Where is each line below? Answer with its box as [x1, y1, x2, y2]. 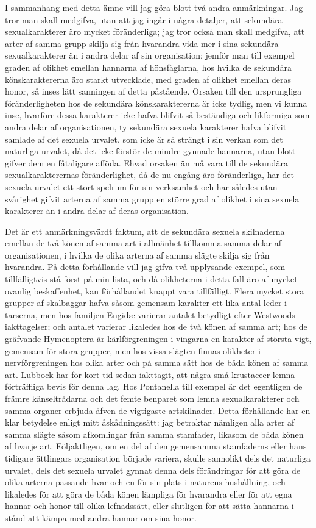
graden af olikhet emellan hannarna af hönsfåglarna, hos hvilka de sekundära [5, 60, 292, 73]
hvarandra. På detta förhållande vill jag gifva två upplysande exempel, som [5, 260, 286, 273]
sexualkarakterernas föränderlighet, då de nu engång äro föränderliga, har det [5, 168, 295, 181]
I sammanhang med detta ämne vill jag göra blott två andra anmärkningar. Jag [5, 1, 303, 13]
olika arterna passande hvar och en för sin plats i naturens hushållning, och [5, 476, 286, 488]
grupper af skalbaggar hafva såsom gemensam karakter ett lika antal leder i [5, 296, 287, 309]
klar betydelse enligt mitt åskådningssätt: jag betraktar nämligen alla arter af [5, 416, 295, 429]
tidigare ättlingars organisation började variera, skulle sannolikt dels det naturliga [5, 451, 311, 464]
